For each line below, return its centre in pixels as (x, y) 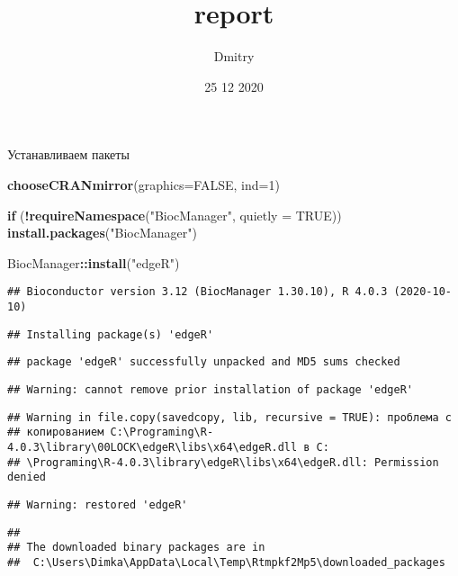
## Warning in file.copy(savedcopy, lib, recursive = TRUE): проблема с (229, 417)
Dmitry (234, 56)
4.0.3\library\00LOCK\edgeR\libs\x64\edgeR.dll (153, 447)
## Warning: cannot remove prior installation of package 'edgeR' (211, 389)
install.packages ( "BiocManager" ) (102, 233)
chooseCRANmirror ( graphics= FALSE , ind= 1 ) (144, 184)
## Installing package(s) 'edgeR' (111, 334)
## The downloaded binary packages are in (136, 548)
